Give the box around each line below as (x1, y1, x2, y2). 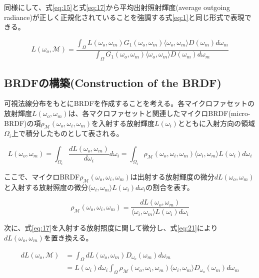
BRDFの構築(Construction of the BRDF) (4, 74, 221, 90)
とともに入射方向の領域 (177, 117, 255, 128)
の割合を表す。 (145, 181, 194, 192)
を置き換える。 (43, 232, 93, 242)
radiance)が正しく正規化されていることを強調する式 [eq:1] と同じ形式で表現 (4, 11, 244, 22)
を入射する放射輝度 (91, 117, 154, 128)
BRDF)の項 (4, 117, 41, 128)
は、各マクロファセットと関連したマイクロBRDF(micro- (68, 108, 250, 118)
